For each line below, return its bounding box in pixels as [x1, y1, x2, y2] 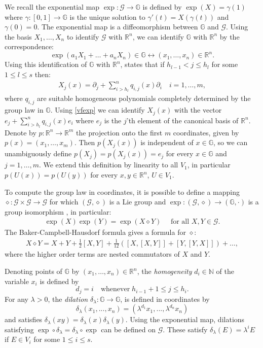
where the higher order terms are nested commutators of [5, 249, 180, 259]
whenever [100, 286, 130, 293]
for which [49, 196, 79, 207]
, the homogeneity [137, 266, 192, 276]
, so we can [213, 137, 248, 148]
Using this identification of [5, 59, 87, 69]
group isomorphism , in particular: [5, 206, 111, 217]
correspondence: [5, 41, 54, 52]
